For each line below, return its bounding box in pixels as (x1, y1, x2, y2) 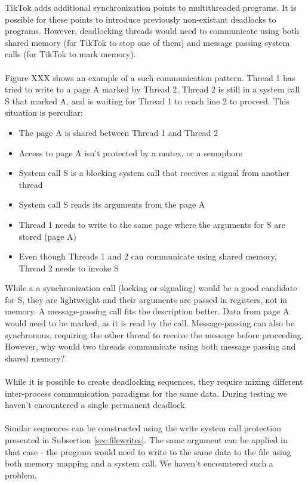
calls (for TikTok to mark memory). (5, 48, 136, 60)
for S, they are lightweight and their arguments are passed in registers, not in (5, 293, 288, 305)
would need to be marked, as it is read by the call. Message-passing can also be (5, 317, 295, 329)
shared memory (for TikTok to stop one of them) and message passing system (5, 36, 290, 48)
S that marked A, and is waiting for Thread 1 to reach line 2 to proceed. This (5, 94, 289, 107)
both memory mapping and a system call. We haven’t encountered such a (5, 457, 273, 469)
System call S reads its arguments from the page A (19, 198, 205, 211)
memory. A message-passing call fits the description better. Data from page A (5, 305, 289, 317)
